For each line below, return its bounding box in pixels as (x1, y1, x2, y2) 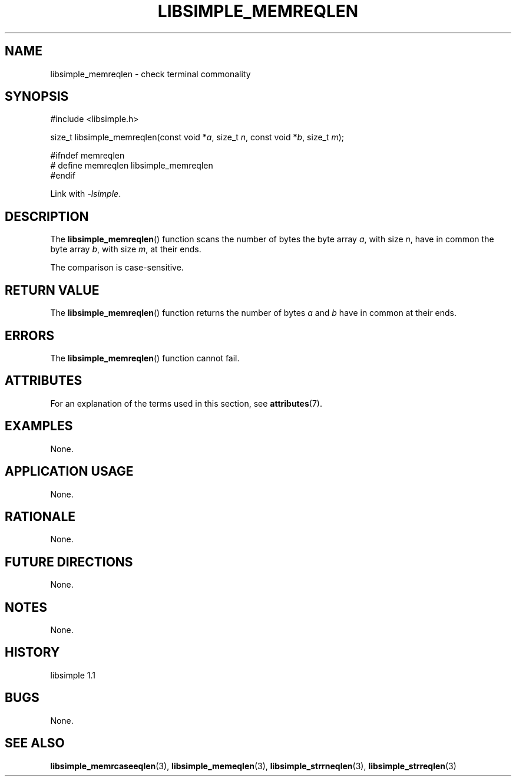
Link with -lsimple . (50, 189, 121, 199)
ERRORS (5, 328, 55, 343)
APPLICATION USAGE (5, 464, 134, 479)
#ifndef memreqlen (50, 150, 125, 161)
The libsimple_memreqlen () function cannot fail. (50, 352, 240, 363)
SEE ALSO (5, 736, 65, 751)
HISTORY (5, 645, 60, 660)
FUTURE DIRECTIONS (5, 554, 133, 569)
